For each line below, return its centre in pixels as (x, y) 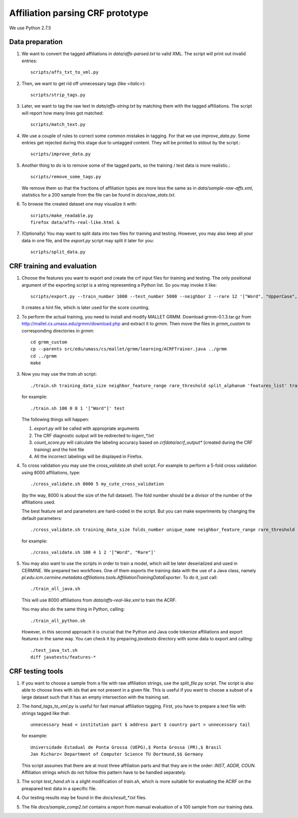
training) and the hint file (59, 449)
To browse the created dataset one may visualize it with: (79, 204)
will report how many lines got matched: (63, 113)
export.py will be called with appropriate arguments (87, 428)
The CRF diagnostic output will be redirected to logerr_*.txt (94, 435)
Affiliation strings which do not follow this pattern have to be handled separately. (104, 772)
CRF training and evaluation (53, 266)
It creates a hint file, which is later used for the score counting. (86, 307)
